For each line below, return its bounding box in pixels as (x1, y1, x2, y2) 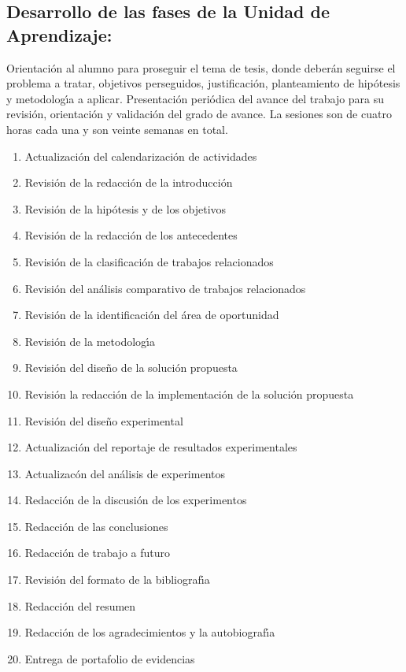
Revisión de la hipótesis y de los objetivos (24, 200, 227, 217)
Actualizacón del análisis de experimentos (24, 465, 225, 481)
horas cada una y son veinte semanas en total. (6, 121, 228, 137)
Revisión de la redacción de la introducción (24, 174, 233, 191)
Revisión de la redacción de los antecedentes (24, 227, 238, 243)
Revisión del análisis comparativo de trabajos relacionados (24, 280, 306, 296)
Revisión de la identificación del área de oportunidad (24, 306, 279, 323)
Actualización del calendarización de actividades (24, 147, 257, 164)
